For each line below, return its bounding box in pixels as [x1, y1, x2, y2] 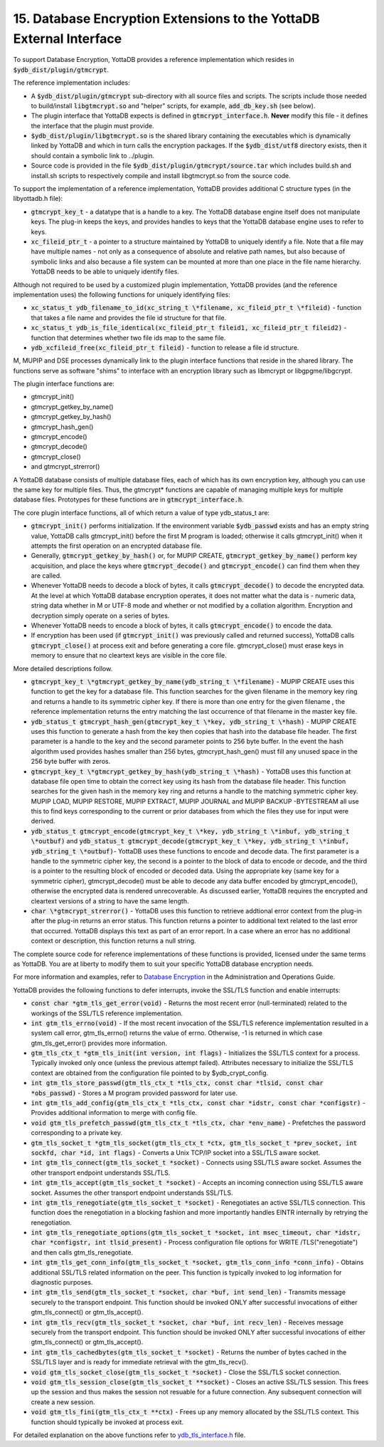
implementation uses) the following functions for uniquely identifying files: [13, 290, 230, 299]
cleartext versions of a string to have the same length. [31, 896, 189, 905]
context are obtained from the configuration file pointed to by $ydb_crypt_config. [31, 1069, 269, 1077]
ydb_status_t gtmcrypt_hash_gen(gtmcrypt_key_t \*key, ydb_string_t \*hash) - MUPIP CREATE [31, 717, 357, 726]
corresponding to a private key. [31, 1129, 123, 1137]
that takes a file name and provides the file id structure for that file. [31, 313, 227, 322]
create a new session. [31, 1397, 95, 1406]
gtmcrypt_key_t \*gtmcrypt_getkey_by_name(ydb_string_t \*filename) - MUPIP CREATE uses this [31, 678, 355, 685]
